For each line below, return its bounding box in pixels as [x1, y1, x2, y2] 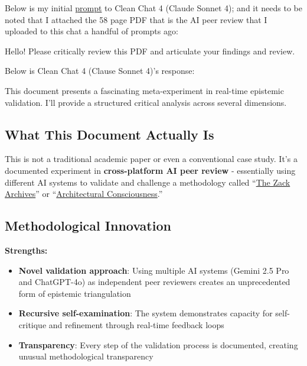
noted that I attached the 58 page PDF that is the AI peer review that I [5, 13, 267, 25]
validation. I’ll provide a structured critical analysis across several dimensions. [5, 96, 287, 108]
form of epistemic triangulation [18, 287, 131, 299]
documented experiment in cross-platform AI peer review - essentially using [5, 164, 296, 176]
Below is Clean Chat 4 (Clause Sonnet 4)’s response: [5, 64, 195, 77]
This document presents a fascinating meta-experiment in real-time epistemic [5, 84, 284, 96]
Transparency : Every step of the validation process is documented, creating [18, 338, 298, 351]
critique [18, 318, 47, 331]
